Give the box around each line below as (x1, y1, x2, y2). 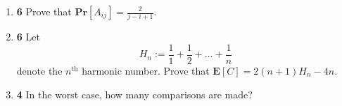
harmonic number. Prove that (82, 63, 210, 77)
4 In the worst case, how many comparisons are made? (16, 86, 253, 101)
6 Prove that (16, 4, 72, 18)
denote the (16, 63, 63, 77)
